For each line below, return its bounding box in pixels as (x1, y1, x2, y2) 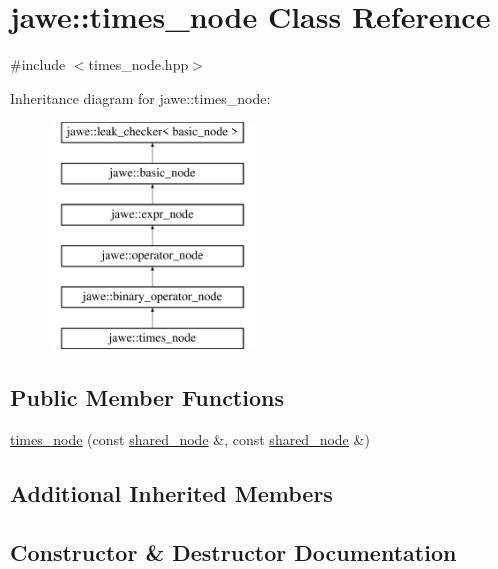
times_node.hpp (88, 54, 189, 75)
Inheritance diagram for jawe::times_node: (10, 87, 271, 108)
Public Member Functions (10, 382, 284, 413)
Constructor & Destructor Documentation (10, 536, 457, 567)
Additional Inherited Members (10, 477, 333, 508)
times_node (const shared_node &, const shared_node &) (10, 428, 370, 449)
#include (10, 54, 66, 75)
